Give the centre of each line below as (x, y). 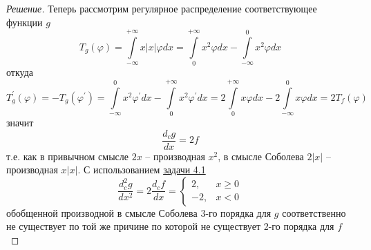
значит (20, 123)
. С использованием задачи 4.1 (142, 170)
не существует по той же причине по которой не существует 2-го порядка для (170, 226)
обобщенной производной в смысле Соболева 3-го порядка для (139, 212)
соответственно (314, 212)
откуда (20, 72)
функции (25, 22)
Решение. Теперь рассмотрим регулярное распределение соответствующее (162, 8)
